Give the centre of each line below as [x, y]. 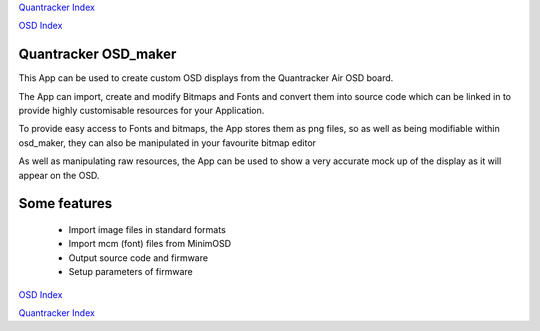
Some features [65, 203]
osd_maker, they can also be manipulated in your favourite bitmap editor [167, 142]
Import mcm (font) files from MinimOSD [150, 244]
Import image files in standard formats [147, 230]
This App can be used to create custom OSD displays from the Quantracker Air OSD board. [206, 78]
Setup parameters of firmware [131, 272]
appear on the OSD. [59, 175]
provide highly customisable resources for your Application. [141, 111]
